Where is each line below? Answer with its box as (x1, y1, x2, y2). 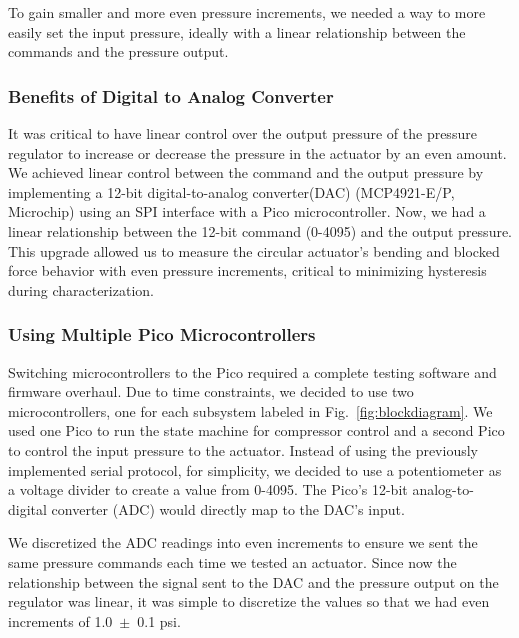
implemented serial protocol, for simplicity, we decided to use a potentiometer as (8, 459, 502, 480)
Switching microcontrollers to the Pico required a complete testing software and (8, 361, 497, 382)
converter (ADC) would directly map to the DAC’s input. (51, 498, 405, 519)
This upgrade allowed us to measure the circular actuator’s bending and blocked (8, 240, 500, 261)
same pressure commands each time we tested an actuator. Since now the (8, 551, 457, 572)
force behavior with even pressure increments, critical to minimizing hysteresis (8, 260, 487, 281)
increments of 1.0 (8, 610, 113, 631)
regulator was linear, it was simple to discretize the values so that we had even (8, 591, 490, 612)
